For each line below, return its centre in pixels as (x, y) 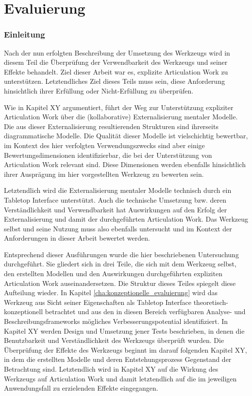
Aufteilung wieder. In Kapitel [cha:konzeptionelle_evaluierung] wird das (111, 292)
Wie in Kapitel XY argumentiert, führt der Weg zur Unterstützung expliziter (119, 107)
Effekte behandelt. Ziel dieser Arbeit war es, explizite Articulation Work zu (116, 71)
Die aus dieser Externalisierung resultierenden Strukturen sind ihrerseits (111, 126)
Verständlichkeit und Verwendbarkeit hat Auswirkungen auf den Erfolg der (116, 209)
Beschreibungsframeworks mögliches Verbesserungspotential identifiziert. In (116, 321)
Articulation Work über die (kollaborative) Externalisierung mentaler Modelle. (121, 117)
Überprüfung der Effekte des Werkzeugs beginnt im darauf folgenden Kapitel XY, (126, 349)
